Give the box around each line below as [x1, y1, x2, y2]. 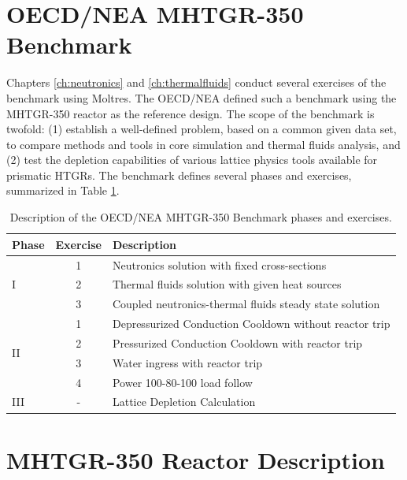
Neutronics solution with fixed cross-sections [112, 256, 327, 273]
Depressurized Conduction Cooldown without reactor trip [112, 315, 390, 332]
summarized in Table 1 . [6, 182, 120, 199]
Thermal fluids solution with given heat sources [112, 276, 342, 292]
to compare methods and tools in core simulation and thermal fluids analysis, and [6, 136, 401, 152]
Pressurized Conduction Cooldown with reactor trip [112, 334, 363, 351]
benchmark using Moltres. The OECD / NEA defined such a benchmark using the [6, 89, 397, 106]
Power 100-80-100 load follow [112, 374, 253, 390]
